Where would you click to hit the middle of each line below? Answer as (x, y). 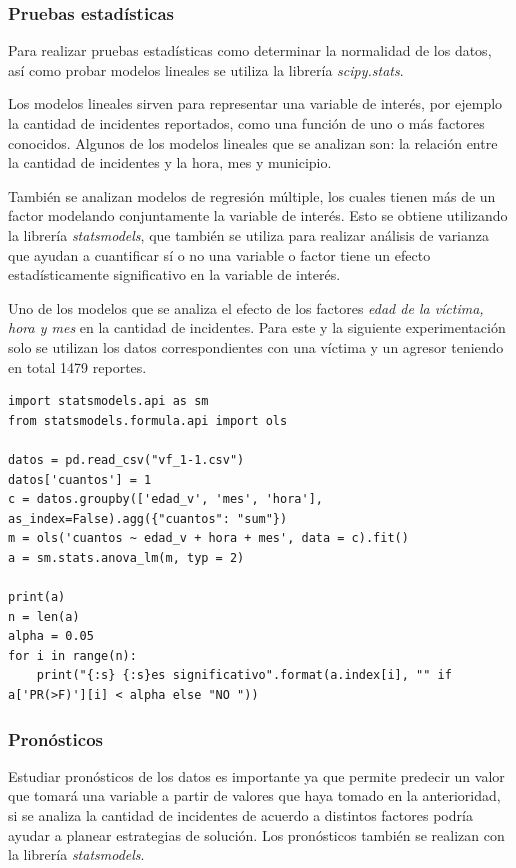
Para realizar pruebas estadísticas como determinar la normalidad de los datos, (250, 50)
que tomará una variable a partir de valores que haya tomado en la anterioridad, (254, 795)
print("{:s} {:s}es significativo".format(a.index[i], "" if (244, 675)
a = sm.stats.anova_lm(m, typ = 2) (126, 557)
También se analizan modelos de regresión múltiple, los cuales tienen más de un (252, 195)
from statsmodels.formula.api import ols (148, 420)
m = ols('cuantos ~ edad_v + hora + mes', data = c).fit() (208, 538)
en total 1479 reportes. (77, 366)
